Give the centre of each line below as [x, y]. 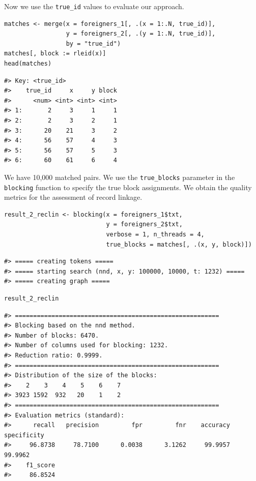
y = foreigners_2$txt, [144, 224]
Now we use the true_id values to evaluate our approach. [94, 6]
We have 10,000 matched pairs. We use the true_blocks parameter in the [120, 177]
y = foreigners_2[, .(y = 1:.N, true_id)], [141, 34]
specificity [24, 435]
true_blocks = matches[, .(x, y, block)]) [179, 244]
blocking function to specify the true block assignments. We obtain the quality [128, 187]
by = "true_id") [93, 43]
